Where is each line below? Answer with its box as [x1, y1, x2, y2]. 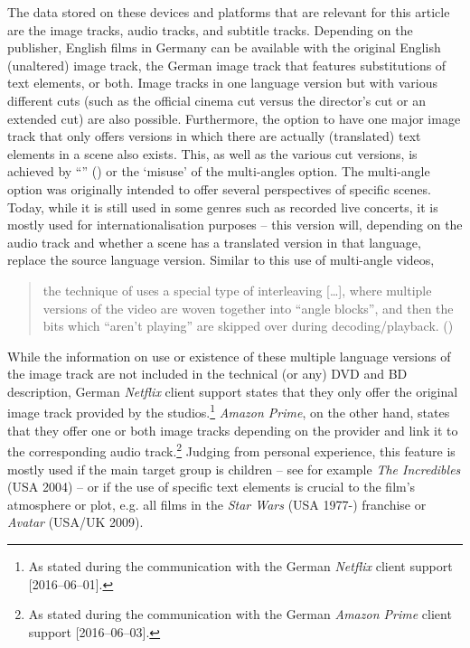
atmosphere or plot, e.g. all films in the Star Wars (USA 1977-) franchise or [7, 494, 427, 513]
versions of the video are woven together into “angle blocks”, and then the [42, 298, 454, 317]
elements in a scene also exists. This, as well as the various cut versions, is [7, 144, 418, 163]
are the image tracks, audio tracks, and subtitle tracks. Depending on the [7, 20, 413, 39]
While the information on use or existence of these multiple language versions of [7, 346, 451, 365]
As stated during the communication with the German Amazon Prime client [28, 605, 452, 624]
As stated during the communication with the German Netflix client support [28, 556, 453, 575]
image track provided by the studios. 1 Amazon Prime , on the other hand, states [7, 400, 450, 422]
